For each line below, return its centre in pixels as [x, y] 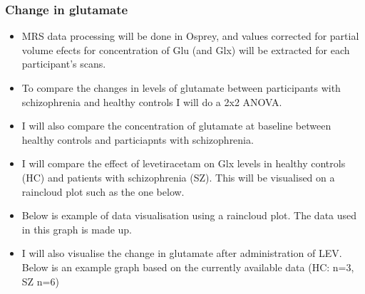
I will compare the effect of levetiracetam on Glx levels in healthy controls [184, 163]
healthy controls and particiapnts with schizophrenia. [138, 139]
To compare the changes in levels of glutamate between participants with [181, 88]
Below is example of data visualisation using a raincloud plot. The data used [189, 215]
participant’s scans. [64, 64]
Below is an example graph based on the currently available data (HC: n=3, [188, 267]
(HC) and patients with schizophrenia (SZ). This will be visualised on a [178, 177]
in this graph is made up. [77, 229]
